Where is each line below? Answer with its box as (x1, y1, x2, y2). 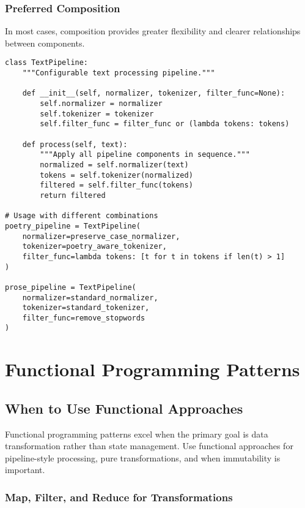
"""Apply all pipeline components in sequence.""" (40, 150, 250, 159)
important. (5, 463, 45, 476)
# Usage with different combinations (5, 211, 158, 221)
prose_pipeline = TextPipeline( (5, 282, 136, 292)
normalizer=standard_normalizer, (22, 293, 158, 302)
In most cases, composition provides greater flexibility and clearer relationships (5, 25, 301, 37)
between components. (5, 36, 85, 49)
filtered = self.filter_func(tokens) (40, 181, 193, 190)
